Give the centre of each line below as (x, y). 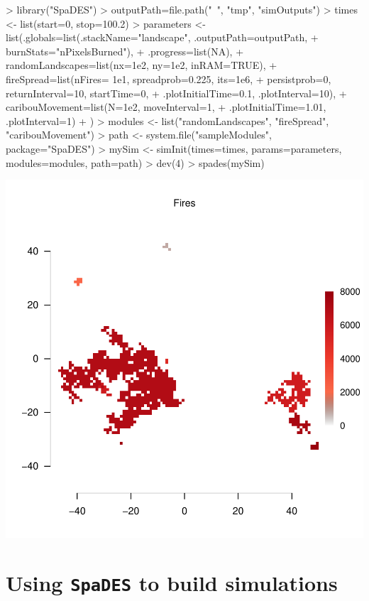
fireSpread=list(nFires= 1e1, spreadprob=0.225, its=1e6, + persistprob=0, (169, 78)
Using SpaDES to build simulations (172, 582)
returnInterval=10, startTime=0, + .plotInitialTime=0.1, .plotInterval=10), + (176, 93)
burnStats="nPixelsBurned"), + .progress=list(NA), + (125, 51)
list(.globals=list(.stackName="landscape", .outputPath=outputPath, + (162, 37)
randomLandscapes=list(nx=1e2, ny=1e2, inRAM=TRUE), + (142, 65)
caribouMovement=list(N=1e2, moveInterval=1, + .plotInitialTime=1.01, (166, 107)
